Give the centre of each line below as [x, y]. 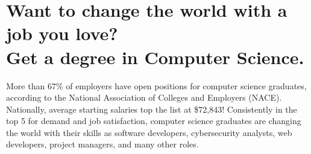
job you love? [62, 33]
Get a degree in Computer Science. [155, 57]
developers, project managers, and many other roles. [102, 144]
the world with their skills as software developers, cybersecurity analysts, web [149, 132]
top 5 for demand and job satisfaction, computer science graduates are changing [154, 121]
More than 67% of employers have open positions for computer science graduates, [156, 85]
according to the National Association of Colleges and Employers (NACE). [144, 97]
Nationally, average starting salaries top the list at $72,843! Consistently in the [152, 109]
